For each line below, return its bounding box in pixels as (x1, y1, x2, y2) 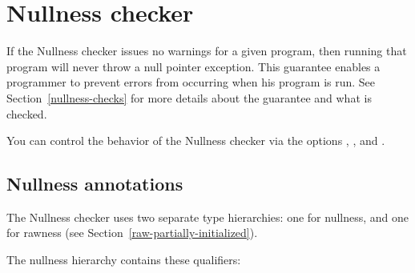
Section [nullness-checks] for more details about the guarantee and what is (6, 89, 372, 106)
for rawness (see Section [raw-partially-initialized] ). (6, 224, 258, 241)
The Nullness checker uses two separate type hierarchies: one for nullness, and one (6, 208, 409, 225)
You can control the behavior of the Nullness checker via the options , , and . (6, 132, 385, 149)
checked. (6, 105, 47, 122)
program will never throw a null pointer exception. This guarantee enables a (6, 58, 381, 74)
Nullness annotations (6, 171, 183, 196)
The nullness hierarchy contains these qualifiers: (6, 251, 241, 268)
